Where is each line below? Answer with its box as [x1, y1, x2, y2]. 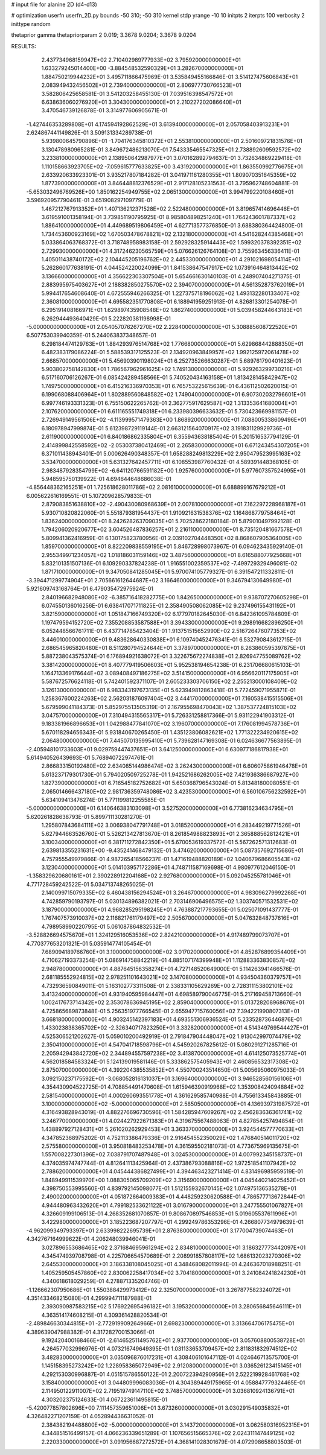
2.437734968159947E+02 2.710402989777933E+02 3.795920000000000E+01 [41, 56, 241, 63]
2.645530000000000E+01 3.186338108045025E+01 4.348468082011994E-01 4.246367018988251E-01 [41, 1261, 301, 1268]
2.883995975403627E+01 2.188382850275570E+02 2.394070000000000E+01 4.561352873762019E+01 [41, 281, 304, 288]
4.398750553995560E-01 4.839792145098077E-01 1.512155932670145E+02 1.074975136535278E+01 [41, 1185, 296, 1192]
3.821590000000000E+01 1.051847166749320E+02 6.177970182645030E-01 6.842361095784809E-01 [41, 610, 299, 618]
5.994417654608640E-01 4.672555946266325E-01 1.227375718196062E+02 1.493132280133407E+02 [41, 290, 300, 297]
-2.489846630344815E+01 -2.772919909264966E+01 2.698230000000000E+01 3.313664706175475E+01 [26, 1320, 295, 1327]
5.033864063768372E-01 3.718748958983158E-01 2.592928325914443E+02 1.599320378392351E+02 [41, 239, 302, 246]
